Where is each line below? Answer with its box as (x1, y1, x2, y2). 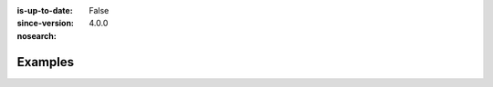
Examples (16, 54, 75, 70)
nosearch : (16, 30, 57, 41)
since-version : (16, 18, 75, 29)
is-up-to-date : (16, 5, 73, 15)
